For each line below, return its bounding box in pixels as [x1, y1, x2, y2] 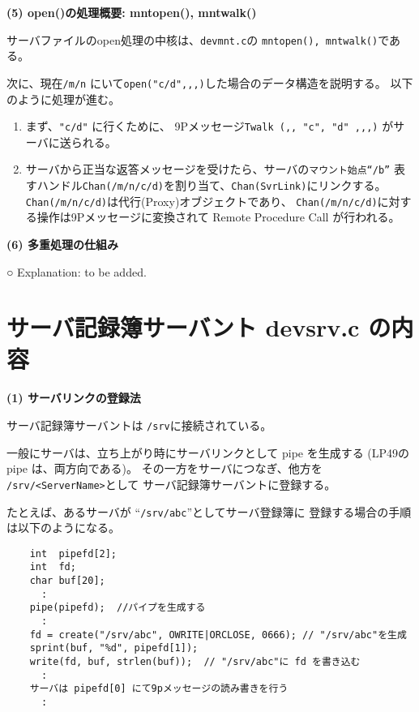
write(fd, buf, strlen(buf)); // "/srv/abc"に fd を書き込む [29, 656, 361, 667]
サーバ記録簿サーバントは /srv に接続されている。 [6, 417, 272, 433]
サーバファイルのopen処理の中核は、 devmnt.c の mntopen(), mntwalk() [6, 31, 378, 48]
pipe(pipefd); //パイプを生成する [29, 602, 206, 614]
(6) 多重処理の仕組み [6, 235, 118, 252]
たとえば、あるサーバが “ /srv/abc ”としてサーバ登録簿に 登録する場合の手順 [6, 503, 412, 520]
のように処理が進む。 [6, 90, 120, 107]
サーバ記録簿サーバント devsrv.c [6, 311, 360, 344]
